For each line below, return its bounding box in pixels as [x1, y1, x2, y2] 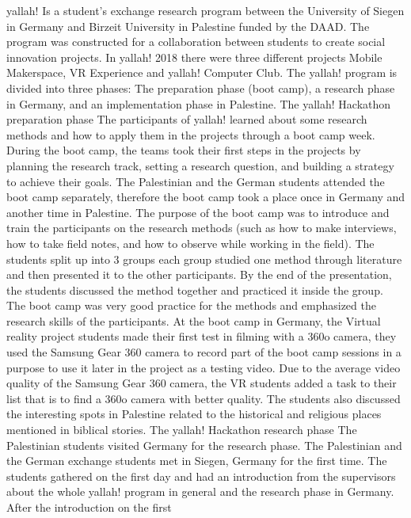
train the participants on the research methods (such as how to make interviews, [6, 219, 397, 236]
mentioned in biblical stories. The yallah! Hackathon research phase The [6, 421, 357, 438]
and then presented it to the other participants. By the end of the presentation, [6, 266, 392, 283]
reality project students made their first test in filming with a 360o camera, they [6, 328, 397, 345]
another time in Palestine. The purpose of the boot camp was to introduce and [6, 204, 390, 220]
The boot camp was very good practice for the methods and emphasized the [6, 297, 376, 314]
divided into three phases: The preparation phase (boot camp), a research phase [6, 79, 395, 96]
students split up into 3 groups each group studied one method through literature [6, 250, 402, 267]
